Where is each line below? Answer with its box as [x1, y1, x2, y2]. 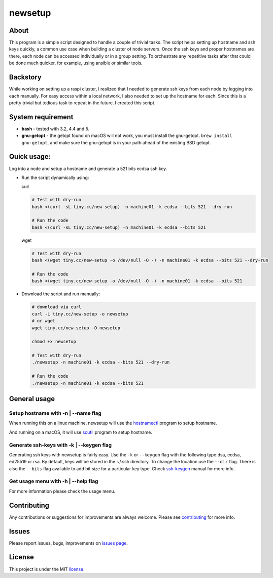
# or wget [32, 318, 56, 324]
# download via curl [32, 304, 81, 310]
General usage [9, 395, 55, 403]
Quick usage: [9, 152, 51, 161]
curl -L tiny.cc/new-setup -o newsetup [32, 311, 128, 316]
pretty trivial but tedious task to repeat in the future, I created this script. [9, 99, 156, 106]
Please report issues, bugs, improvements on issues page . [9, 540, 128, 546]
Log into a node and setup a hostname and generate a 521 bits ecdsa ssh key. [9, 166, 167, 172]
